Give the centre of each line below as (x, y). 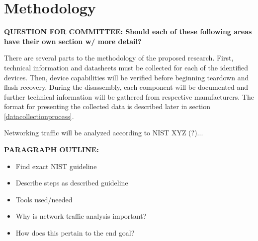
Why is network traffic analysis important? (81, 216)
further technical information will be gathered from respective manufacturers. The (129, 96)
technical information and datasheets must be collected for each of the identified (126, 67)
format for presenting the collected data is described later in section (107, 106)
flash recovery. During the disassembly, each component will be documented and (126, 87)
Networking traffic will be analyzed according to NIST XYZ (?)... (104, 133)
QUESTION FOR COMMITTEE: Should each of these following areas (128, 31)
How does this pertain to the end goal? (75, 233)
